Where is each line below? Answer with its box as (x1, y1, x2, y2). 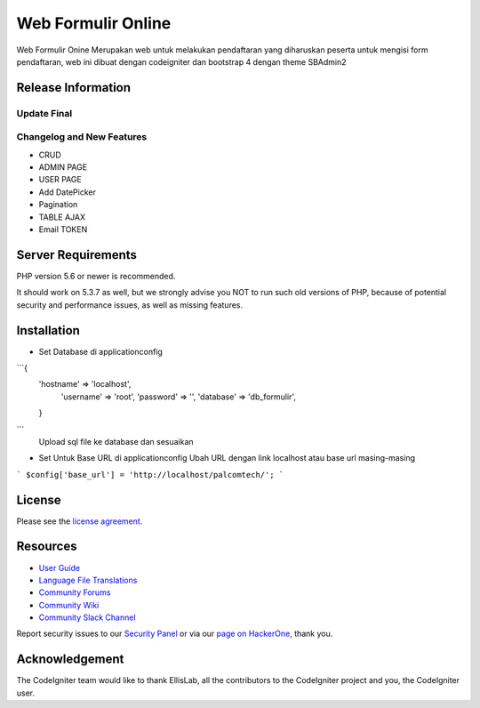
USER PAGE (38, 174, 82, 185)
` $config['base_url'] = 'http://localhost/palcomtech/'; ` (16, 470, 284, 479)
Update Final (16, 107, 73, 119)
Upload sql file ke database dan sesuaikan (38, 436, 195, 447)
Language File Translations (38, 575, 138, 585)
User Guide (38, 562, 81, 573)
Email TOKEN (38, 224, 88, 235)
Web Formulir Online (16, 13, 172, 33)
